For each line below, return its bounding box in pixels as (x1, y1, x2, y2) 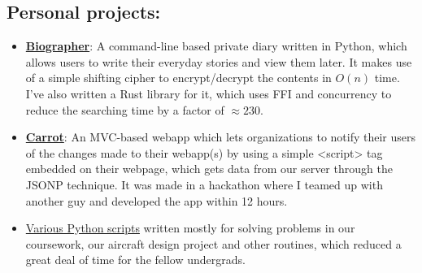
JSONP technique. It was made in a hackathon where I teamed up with (25, 175, 383, 193)
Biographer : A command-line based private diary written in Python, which (25, 37, 407, 54)
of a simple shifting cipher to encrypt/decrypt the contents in (25, 69, 332, 86)
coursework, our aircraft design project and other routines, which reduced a (25, 235, 402, 252)
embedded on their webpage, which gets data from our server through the (25, 160, 393, 177)
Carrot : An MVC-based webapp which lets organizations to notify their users (25, 128, 416, 145)
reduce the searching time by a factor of (25, 101, 224, 118)
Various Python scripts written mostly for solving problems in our (25, 219, 355, 236)
